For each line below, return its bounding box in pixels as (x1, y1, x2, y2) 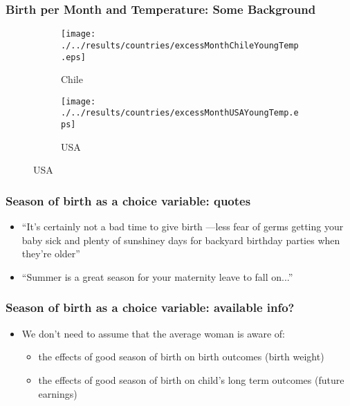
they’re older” (21, 246, 80, 261)
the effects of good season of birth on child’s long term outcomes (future (38, 372, 344, 387)
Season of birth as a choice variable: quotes (6, 192, 251, 209)
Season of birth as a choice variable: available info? (6, 299, 295, 316)
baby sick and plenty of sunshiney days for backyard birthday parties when (21, 232, 340, 247)
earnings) (38, 386, 77, 400)
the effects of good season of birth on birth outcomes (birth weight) (38, 349, 324, 364)
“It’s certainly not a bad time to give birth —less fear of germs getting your (21, 219, 344, 234)
